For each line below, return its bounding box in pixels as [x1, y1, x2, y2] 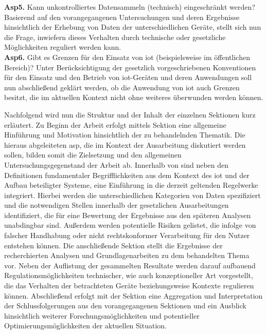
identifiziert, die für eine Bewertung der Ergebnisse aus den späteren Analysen [4, 209, 251, 220]
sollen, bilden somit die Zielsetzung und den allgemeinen [4, 149, 182, 160]
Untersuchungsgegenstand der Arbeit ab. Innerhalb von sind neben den [4, 159, 229, 170]
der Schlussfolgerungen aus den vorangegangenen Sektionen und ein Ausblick [4, 300, 246, 311]
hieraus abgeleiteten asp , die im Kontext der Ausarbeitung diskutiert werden [4, 139, 246, 150]
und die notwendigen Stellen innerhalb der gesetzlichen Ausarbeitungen [4, 200, 229, 210]
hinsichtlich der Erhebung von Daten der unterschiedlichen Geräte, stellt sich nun [4, 22, 261, 32]
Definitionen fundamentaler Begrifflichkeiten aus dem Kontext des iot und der [4, 169, 250, 180]
